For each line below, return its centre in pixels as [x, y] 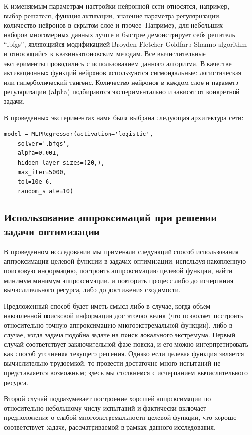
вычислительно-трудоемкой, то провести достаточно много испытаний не [112, 363]
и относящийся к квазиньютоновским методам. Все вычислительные [105, 53]
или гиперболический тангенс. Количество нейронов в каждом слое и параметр [121, 82]
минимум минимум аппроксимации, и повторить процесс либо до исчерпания [119, 280]
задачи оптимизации [52, 231]
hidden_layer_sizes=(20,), [61, 162]
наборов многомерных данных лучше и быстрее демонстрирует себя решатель [119, 34]
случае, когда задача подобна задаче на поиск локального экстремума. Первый [120, 334]
